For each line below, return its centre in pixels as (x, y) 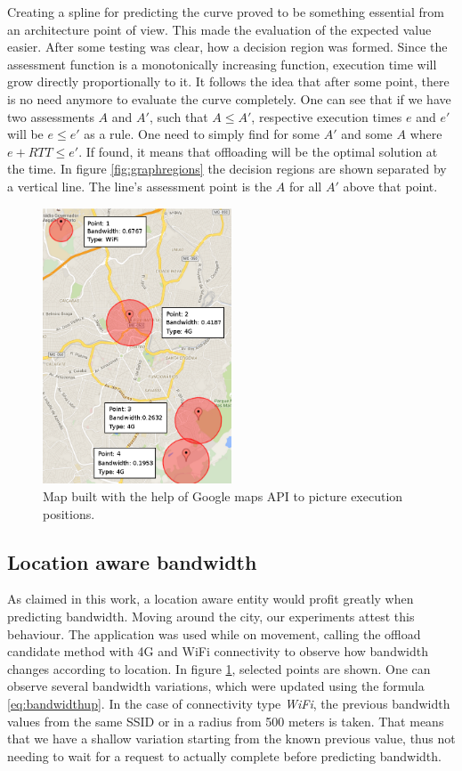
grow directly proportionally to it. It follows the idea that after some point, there (228, 81)
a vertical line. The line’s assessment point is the (140, 186)
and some (367, 134)
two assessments (51, 116)
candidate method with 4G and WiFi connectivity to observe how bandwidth (218, 651)
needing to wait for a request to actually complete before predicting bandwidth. (224, 755)
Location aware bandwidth (132, 561)
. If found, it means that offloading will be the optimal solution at (258, 151)
